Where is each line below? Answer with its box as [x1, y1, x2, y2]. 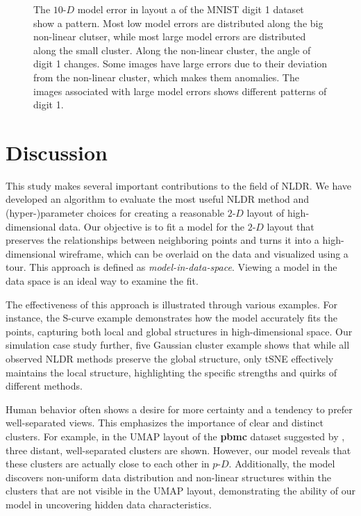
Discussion [6, 138, 108, 166]
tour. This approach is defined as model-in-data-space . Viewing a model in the [6, 260, 337, 274]
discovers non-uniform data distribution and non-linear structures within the [6, 469, 331, 484]
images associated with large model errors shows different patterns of [33, 83, 327, 98]
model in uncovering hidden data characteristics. [6, 497, 212, 511]
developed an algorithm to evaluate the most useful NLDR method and [6, 192, 310, 206]
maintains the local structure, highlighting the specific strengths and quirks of [6, 365, 337, 379]
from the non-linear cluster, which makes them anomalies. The [33, 69, 299, 84]
